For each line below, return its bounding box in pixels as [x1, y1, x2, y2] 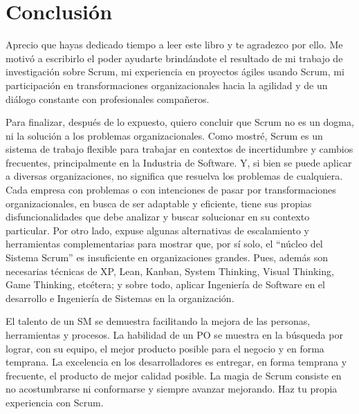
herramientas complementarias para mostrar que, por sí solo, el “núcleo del [6, 236, 323, 251]
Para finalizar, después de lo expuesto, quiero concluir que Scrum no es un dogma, [6, 115, 354, 129]
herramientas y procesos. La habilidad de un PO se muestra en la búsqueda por [6, 328, 343, 341]
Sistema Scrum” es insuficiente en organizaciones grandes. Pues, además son [6, 250, 328, 265]
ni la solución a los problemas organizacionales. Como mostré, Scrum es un [6, 128, 323, 142]
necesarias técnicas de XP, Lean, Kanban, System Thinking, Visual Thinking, [6, 263, 334, 278]
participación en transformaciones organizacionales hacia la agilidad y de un [6, 77, 328, 92]
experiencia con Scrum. [6, 395, 104, 409]
